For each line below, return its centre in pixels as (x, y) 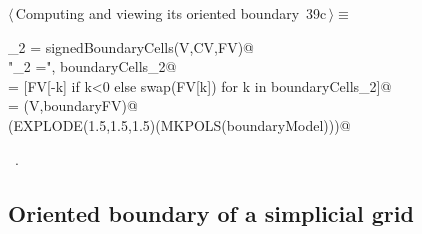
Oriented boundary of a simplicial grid (211, 212)
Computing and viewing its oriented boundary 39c (171, 13)
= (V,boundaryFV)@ (73, 105)
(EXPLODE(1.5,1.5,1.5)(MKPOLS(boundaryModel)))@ (179, 124)
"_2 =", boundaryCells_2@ (92, 66)
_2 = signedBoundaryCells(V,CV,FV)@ (131, 46)
